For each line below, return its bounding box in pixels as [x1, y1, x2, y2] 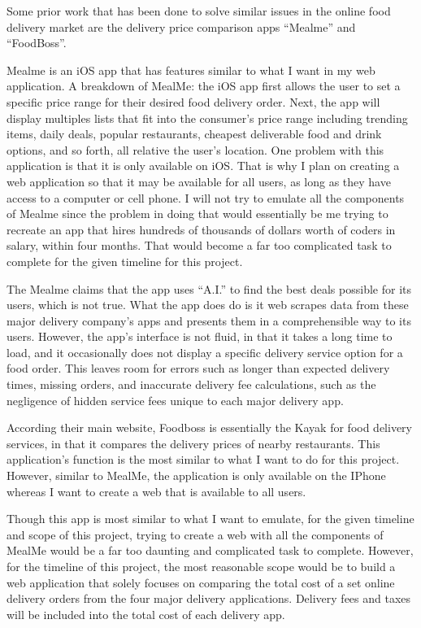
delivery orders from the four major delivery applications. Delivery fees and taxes [7, 590, 411, 607]
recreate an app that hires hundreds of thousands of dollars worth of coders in [7, 220, 396, 238]
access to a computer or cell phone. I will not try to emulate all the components [7, 189, 405, 206]
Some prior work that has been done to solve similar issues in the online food [7, 2, 391, 19]
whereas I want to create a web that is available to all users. [7, 482, 306, 499]
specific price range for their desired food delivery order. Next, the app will [7, 93, 380, 110]
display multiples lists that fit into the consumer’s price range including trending [7, 109, 408, 126]
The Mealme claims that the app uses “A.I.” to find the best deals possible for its [7, 280, 411, 297]
